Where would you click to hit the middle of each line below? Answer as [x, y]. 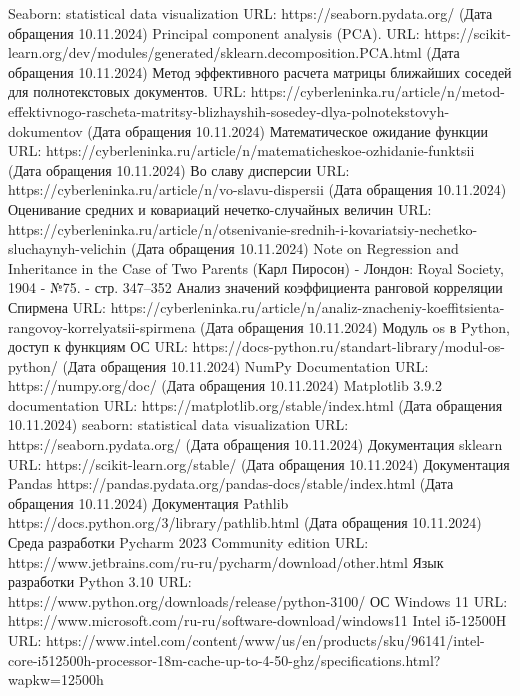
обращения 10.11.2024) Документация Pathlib [148, 502]
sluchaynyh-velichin [67, 248]
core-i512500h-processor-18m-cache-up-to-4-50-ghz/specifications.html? [224, 659]
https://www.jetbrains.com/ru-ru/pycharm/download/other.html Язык [226, 561]
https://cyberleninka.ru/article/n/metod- [377, 91]
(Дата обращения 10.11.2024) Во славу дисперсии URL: [179, 169]
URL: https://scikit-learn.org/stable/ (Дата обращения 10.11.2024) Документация [259, 463]
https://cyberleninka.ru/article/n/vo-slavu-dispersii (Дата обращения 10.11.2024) [257, 189]
